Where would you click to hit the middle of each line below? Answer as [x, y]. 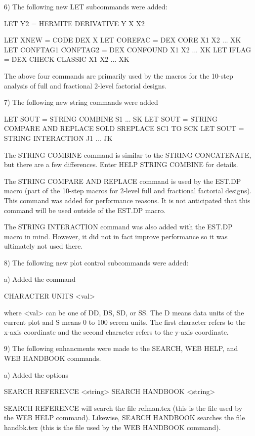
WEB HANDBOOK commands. [53, 358]
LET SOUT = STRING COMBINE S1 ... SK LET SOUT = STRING [111, 118]
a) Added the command [40, 279]
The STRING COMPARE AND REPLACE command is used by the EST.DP [123, 181]
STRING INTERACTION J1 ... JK [58, 138]
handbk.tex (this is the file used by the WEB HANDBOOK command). [112, 427]
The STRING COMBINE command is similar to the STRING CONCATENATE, [128, 154]
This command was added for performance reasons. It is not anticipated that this [127, 200]
